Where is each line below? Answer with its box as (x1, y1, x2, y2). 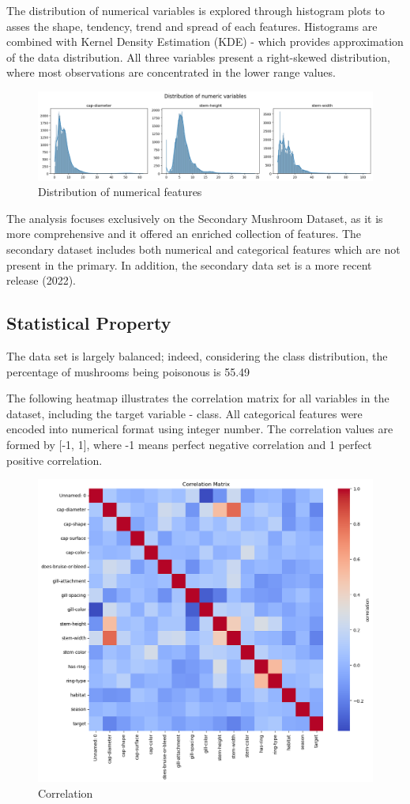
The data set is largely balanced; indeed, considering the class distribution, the (6, 347, 388, 364)
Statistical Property (6, 311, 171, 335)
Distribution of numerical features (38, 183, 202, 200)
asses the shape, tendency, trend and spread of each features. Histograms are (6, 17, 378, 34)
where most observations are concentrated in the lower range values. (6, 64, 336, 81)
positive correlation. (6, 451, 103, 468)
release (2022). (6, 272, 76, 289)
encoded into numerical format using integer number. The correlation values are (6, 421, 393, 437)
